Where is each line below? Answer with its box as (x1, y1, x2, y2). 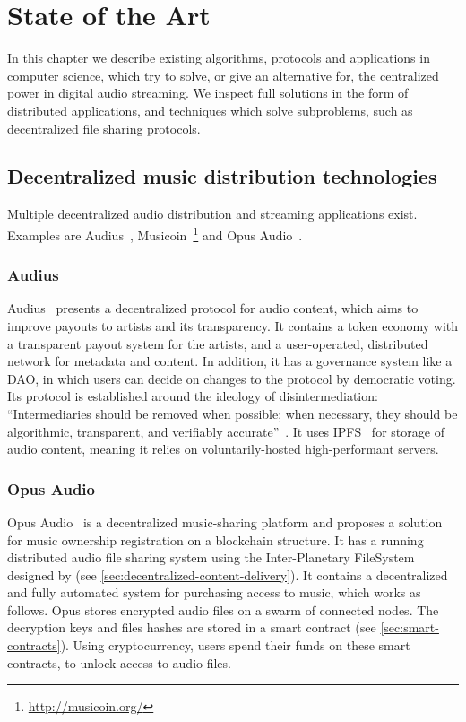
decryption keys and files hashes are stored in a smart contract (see (7, 618, 376, 637)
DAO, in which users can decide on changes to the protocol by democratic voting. (7, 369, 456, 387)
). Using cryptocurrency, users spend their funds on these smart (60, 636, 410, 655)
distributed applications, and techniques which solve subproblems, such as (7, 100, 413, 119)
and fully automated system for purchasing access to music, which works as (7, 583, 421, 602)
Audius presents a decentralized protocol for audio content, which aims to (7, 299, 419, 318)
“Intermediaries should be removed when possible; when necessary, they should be (7, 404, 458, 422)
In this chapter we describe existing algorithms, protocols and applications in (7, 48, 430, 67)
